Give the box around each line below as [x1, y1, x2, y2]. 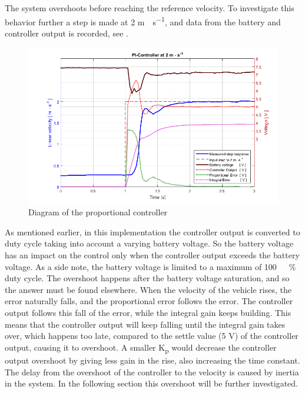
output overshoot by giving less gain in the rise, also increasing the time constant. [5, 354, 300, 366]
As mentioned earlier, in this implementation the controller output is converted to [5, 225, 300, 238]
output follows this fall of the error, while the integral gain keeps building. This [5, 307, 291, 319]
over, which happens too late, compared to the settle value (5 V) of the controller [5, 329, 299, 342]
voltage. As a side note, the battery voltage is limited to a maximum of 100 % [5, 260, 296, 272]
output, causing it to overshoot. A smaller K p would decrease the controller [5, 341, 277, 355]
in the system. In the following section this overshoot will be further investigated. [5, 377, 298, 389]
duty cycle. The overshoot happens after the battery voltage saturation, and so [5, 272, 290, 284]
